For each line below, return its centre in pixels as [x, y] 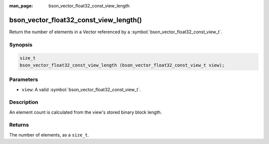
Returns [19, 125]
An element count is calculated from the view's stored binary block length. [85, 112]
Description [24, 102]
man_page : [21, 6]
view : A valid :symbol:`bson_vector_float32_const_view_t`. [81, 89]
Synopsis [21, 45]
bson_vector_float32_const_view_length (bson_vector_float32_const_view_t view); [122, 65]
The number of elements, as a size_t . [49, 135]
